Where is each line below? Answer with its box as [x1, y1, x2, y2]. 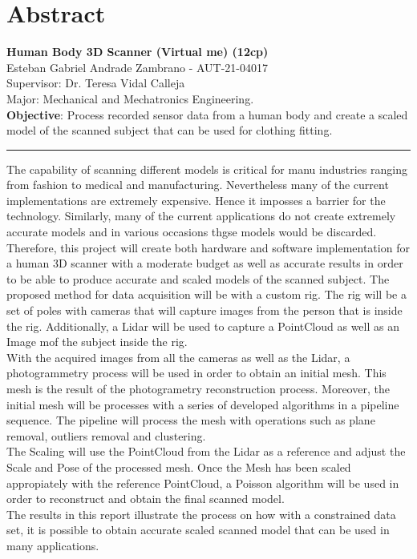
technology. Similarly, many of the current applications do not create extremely [6, 207, 396, 224]
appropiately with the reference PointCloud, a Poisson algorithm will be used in [6, 474, 399, 491]
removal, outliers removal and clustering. [6, 427, 206, 444]
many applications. [6, 537, 99, 553]
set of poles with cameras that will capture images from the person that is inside [6, 302, 403, 319]
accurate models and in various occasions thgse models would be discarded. [6, 223, 377, 240]
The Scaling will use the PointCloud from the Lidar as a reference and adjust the [6, 443, 406, 460]
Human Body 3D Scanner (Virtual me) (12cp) [6, 43, 269, 60]
